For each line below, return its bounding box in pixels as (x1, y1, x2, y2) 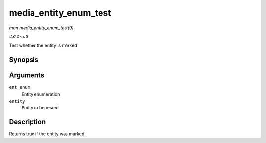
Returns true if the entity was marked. (9, 131, 86, 137)
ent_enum (9, 84, 31, 90)
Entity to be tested (21, 105, 59, 111)
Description (9, 118, 46, 126)
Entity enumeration (21, 91, 60, 97)
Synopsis (9, 56, 39, 64)
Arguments (9, 71, 45, 80)
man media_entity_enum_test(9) (9, 25, 74, 31)
